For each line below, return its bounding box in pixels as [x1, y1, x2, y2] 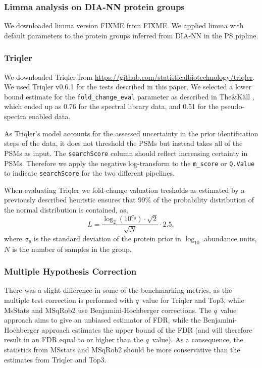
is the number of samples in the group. [12, 243, 132, 254]
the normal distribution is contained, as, [4, 204, 128, 215]
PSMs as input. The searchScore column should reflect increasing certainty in [4, 147, 248, 158]
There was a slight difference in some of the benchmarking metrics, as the [4, 285, 232, 295]
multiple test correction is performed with [4, 295, 133, 305]
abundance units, [204, 233, 257, 243]
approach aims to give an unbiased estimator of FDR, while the [4, 314, 201, 325]
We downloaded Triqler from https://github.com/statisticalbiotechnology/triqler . [4, 71, 255, 82]
